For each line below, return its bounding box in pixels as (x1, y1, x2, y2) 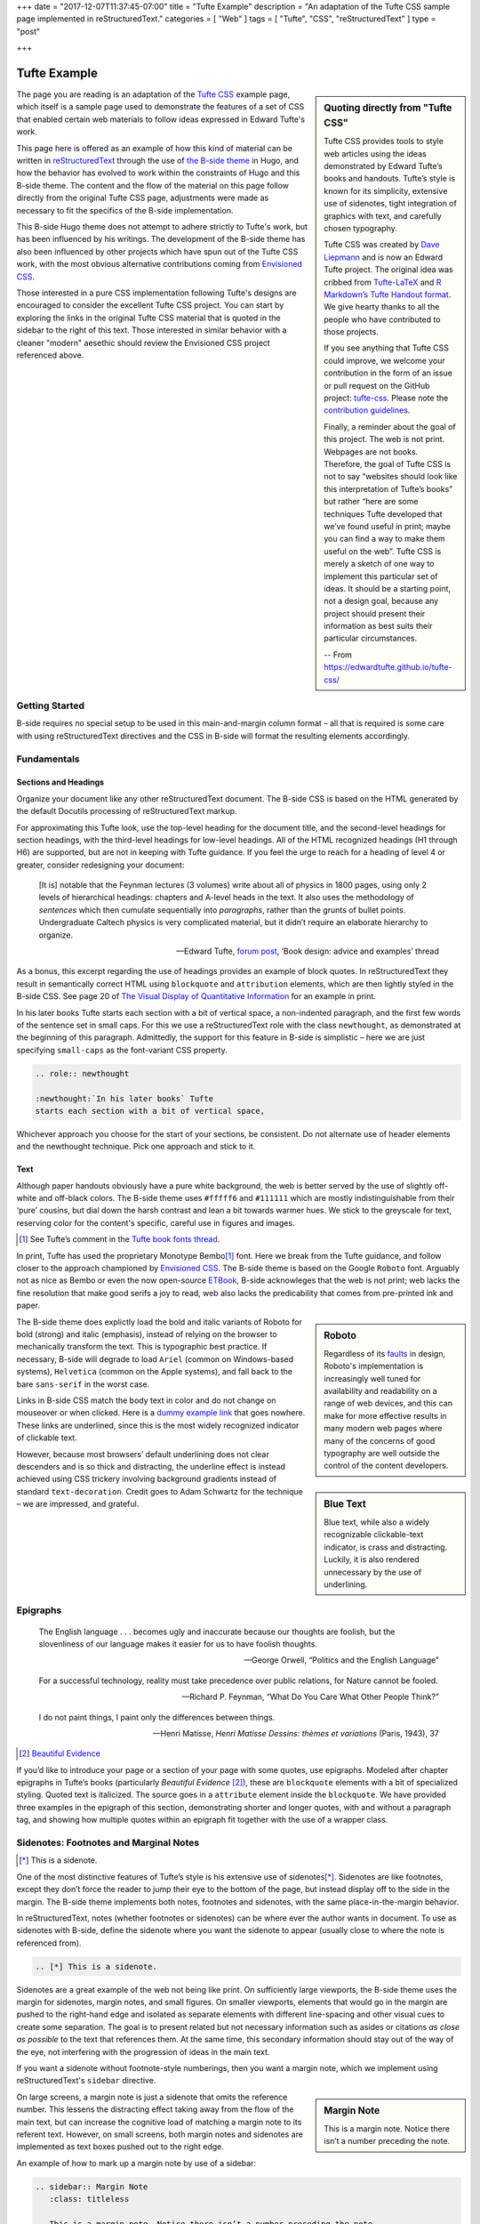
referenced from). (16, 1938, 82, 1948)
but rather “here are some (324, 496, 419, 507)
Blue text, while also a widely (324, 1517, 430, 1527)
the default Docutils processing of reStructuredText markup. (16, 806, 237, 817)
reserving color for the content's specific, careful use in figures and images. (16, 1217, 295, 1228)
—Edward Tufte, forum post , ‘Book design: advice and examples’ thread (176, 946, 439, 956)
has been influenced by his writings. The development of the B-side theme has (16, 234, 306, 245)
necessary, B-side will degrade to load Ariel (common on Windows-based (16, 1353, 294, 1365)
